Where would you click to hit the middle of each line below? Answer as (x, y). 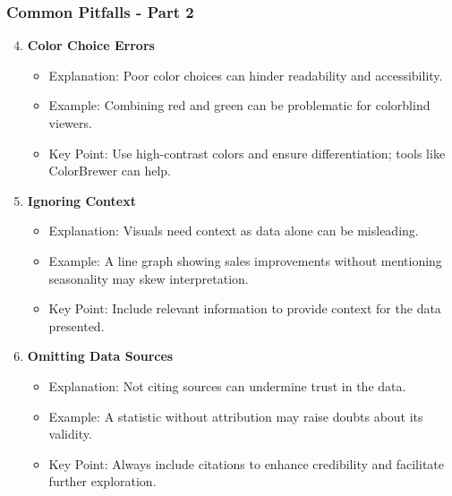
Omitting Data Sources (100, 356)
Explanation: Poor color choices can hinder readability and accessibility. (246, 75)
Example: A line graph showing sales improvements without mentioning (245, 260)
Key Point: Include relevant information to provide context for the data (245, 308)
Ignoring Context (81, 200)
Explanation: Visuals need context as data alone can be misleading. (234, 231)
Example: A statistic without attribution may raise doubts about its (236, 416)
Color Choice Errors (91, 45)
